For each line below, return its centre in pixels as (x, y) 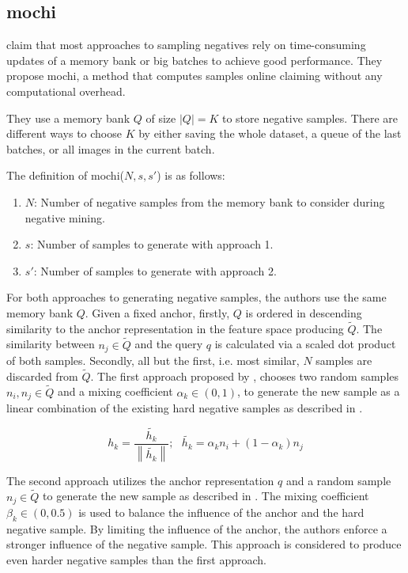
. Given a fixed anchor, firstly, (157, 312)
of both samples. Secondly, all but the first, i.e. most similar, (153, 360)
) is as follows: (191, 175)
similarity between (51, 344)
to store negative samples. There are (310, 118)
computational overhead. (66, 91)
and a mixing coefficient (115, 391)
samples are (344, 360)
